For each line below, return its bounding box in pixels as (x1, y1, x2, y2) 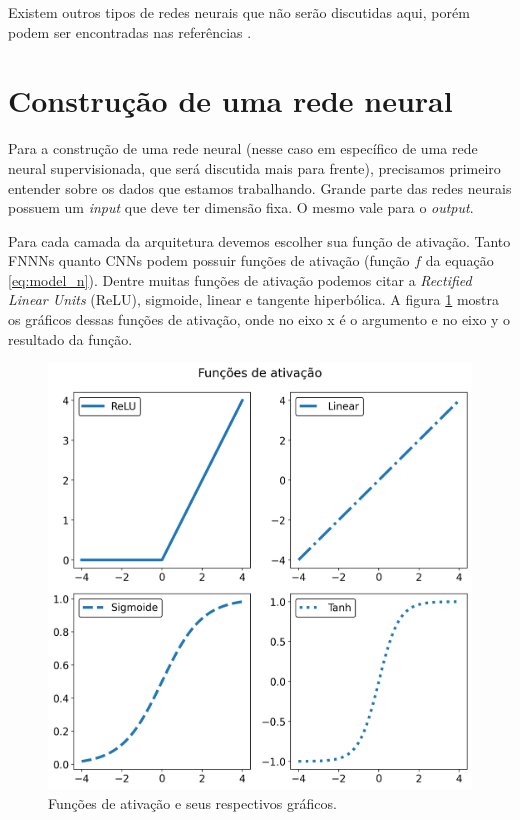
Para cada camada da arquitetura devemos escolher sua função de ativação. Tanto (8, 230, 511, 251)
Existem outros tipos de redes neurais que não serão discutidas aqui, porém (8, 2, 470, 22)
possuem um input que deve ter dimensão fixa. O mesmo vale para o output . (8, 197, 474, 218)
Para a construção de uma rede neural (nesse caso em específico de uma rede (8, 138, 478, 159)
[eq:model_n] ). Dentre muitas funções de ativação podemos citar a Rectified (8, 269, 472, 290)
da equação (425, 250, 494, 271)
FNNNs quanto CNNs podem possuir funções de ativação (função (8, 250, 410, 271)
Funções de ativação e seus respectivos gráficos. (48, 792, 337, 813)
